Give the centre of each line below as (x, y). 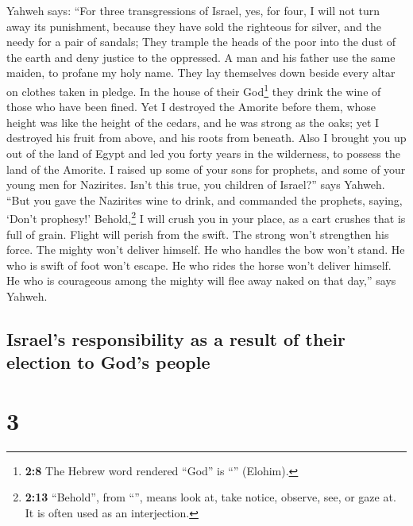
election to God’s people (108, 362)
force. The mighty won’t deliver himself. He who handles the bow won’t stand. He (206, 250)
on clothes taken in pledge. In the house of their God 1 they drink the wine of (194, 90)
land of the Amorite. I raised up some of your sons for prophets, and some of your (206, 169)
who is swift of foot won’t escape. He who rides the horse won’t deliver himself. (199, 265)
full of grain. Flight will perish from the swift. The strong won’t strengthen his (198, 234)
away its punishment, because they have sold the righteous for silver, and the (194, 26)
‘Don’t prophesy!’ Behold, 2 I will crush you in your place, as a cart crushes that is (206, 217)
